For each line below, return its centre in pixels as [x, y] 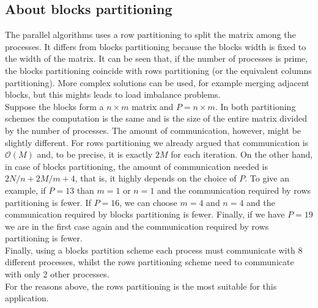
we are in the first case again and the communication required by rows [137, 226]
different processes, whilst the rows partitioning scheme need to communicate [150, 262]
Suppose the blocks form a [54, 106]
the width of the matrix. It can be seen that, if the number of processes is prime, [157, 58]
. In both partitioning [255, 106]
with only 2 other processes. [57, 274]
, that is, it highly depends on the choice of [156, 178]
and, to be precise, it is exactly [95, 154]
